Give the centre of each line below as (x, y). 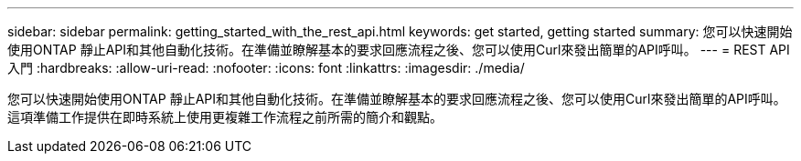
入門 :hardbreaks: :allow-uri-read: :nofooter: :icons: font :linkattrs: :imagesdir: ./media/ (266, 68)
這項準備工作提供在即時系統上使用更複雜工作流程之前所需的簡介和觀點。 (225, 117)
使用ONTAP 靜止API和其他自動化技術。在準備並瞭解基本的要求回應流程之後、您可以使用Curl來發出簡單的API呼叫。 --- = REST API (399, 50)
